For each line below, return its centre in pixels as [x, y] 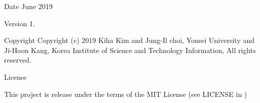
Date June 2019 [28, 6]
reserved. [18, 60]
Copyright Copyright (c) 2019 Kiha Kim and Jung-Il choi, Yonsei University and [129, 40]
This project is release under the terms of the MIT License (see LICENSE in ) [126, 94]
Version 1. [20, 23]
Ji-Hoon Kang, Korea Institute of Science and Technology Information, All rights [130, 50]
